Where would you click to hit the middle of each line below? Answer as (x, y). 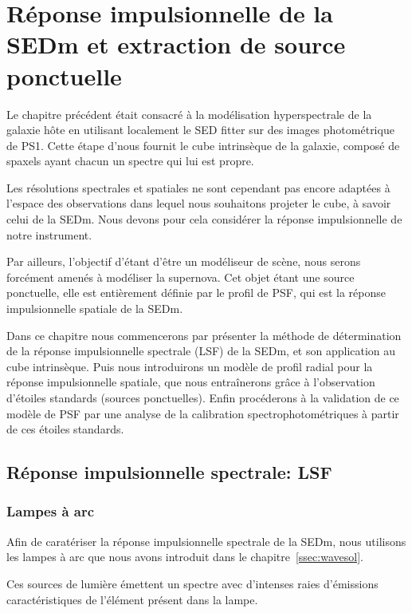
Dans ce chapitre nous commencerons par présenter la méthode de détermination (204, 335)
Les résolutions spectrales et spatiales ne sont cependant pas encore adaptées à (198, 187)
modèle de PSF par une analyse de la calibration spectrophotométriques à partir (203, 413)
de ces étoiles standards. (65, 429)
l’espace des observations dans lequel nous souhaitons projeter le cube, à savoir (199, 203)
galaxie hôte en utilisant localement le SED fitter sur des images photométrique (200, 130)
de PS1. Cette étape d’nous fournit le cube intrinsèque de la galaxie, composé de (203, 145)
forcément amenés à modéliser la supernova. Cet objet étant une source (180, 277)
